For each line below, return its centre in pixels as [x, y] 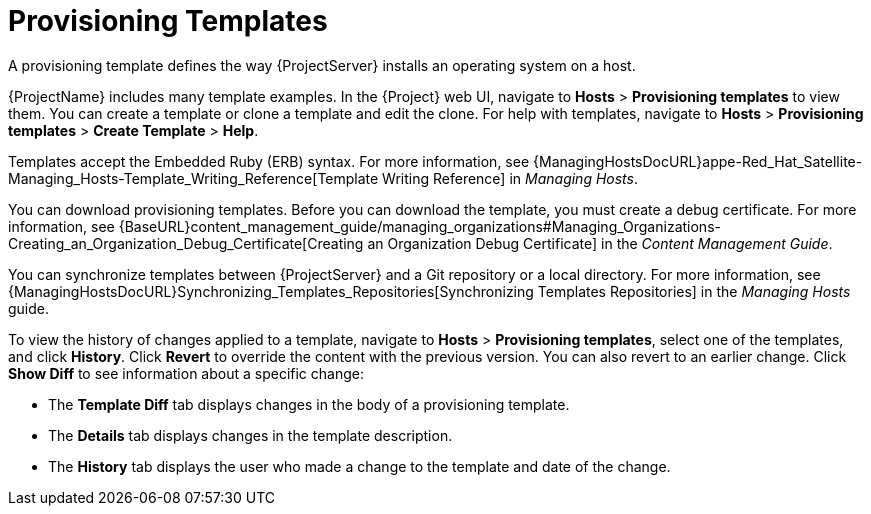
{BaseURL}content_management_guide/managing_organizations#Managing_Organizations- [419, 226]
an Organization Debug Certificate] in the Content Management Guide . [600, 243]
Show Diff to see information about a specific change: [186, 373]
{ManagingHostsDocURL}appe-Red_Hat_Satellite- [698, 161]
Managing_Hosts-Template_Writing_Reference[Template [193, 178]
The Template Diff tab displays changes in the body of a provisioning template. [309, 404]
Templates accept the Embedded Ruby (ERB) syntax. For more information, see [269, 161]
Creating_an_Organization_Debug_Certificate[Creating [186, 243]
